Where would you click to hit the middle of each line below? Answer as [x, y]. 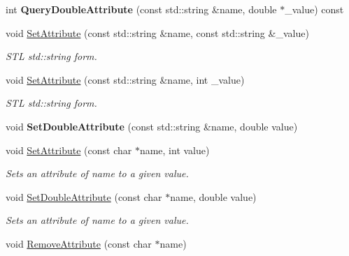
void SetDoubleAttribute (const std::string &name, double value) [152, 126]
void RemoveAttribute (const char [79, 243]
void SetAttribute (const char [69, 150]
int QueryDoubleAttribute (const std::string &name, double [141, 9]
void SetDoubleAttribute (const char [84, 196]
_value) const [314, 9]
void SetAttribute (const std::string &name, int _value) [125, 79]
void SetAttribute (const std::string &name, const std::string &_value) [157, 32]
